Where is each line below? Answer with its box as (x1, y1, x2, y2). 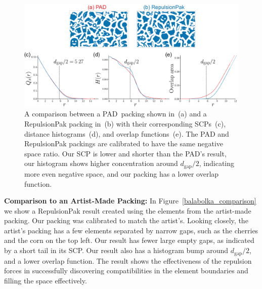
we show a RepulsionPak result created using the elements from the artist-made (4, 205, 251, 216)
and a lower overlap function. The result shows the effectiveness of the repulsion (4, 255, 252, 266)
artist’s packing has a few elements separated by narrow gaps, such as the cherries (4, 225, 258, 235)
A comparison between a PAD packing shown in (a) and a (24, 108, 207, 119)
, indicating (199, 158, 235, 169)
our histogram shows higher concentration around (24, 158, 178, 169)
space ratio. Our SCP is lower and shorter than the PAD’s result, (24, 148, 227, 158)
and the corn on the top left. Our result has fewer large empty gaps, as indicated (4, 235, 254, 245)
